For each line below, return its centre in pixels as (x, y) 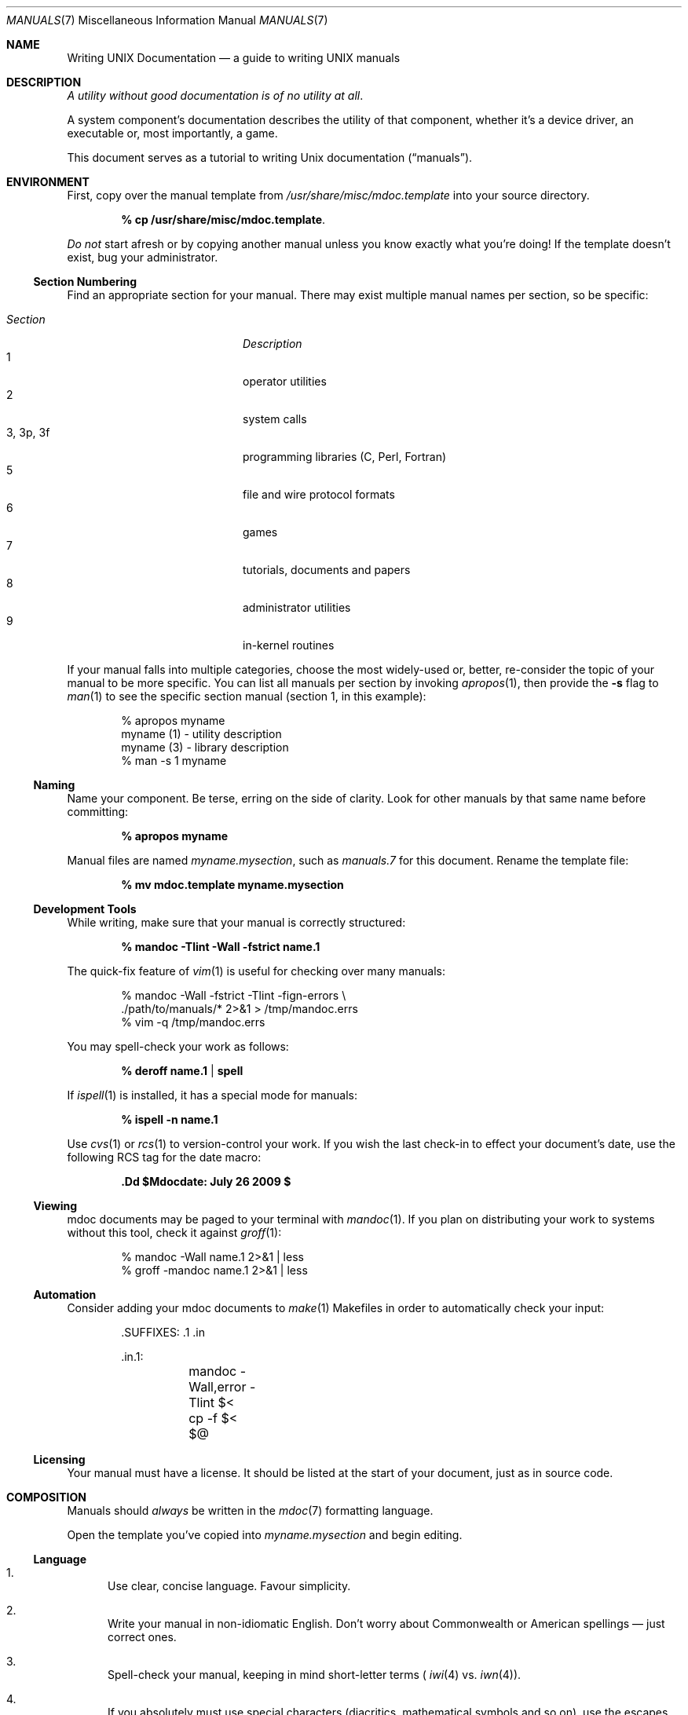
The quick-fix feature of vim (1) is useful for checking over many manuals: (256, 971)
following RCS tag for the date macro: (164, 1157)
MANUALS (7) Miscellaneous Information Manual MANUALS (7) (167, 20)
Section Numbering (85, 282)
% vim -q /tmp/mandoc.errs (193, 1022)
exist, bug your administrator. (143, 257)
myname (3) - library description (205, 747)
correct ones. (142, 1637)
